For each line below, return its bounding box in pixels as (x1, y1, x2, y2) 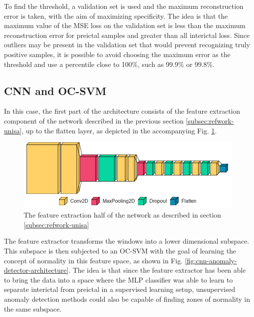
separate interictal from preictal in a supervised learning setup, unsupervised (4, 284, 235, 294)
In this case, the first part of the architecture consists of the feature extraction (4, 106, 240, 116)
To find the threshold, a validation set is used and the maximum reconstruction (4, 1, 244, 11)
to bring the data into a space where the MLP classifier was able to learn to (4, 274, 233, 285)
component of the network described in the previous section (4, 115, 184, 126)
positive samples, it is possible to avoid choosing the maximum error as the (4, 49, 230, 59)
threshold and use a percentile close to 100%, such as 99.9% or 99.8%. (4, 59, 215, 69)
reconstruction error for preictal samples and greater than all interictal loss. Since (4, 30, 250, 40)
